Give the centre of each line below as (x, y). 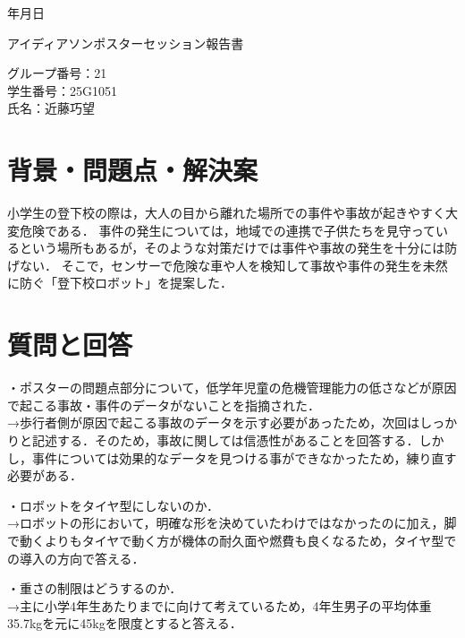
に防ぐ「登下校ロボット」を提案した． (120, 283)
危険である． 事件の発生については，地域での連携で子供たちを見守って (228, 230)
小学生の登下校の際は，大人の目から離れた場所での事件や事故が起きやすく (226, 213)
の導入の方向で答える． (76, 558)
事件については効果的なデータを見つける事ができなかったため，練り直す (244, 457)
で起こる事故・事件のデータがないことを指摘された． (164, 405)
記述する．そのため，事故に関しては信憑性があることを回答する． (225, 440)
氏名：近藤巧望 (51, 108)
